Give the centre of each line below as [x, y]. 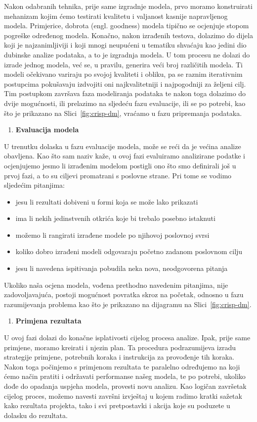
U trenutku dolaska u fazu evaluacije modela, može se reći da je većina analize [123, 146]
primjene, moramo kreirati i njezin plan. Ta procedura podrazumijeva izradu [120, 347]
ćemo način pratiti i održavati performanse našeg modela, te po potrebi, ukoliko [125, 376]
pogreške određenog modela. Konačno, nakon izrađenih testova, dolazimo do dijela [128, 35]
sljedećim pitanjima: [34, 185]
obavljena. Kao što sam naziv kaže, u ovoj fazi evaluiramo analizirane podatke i [125, 156]
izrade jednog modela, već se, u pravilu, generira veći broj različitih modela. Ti [123, 64]
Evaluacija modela [47, 130]
